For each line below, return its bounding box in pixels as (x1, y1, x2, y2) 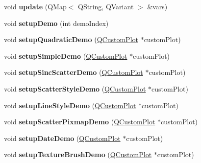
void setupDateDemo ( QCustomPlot (4, 133, 121, 143)
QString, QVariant (78, 1, 134, 11)
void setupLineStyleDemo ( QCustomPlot (4, 100, 136, 110)
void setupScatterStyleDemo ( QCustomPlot (4, 83, 146, 93)
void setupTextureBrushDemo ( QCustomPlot (4, 149, 152, 160)
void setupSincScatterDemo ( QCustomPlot (4, 67, 143, 77)
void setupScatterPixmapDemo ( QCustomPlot (4, 116, 155, 127)
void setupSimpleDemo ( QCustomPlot (4, 50, 127, 61)
